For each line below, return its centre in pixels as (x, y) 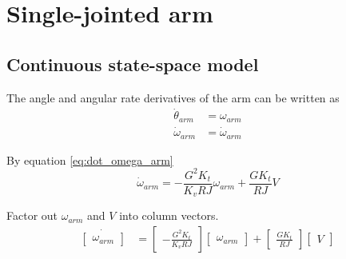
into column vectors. (169, 215)
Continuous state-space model (133, 64)
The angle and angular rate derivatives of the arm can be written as (173, 97)
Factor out (32, 215)
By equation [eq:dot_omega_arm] (90, 159)
